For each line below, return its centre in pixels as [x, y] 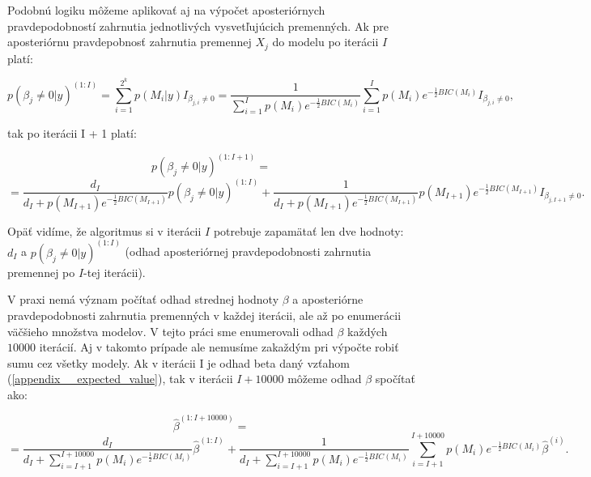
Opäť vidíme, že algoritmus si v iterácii [104, 230]
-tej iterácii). [115, 272]
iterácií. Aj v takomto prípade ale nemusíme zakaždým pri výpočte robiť [219, 347]
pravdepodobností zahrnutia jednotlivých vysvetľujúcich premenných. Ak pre [198, 26]
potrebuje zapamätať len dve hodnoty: [308, 230]
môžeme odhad [325, 379]
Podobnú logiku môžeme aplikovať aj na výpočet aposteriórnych [166, 10]
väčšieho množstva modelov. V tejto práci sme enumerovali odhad [170, 331]
